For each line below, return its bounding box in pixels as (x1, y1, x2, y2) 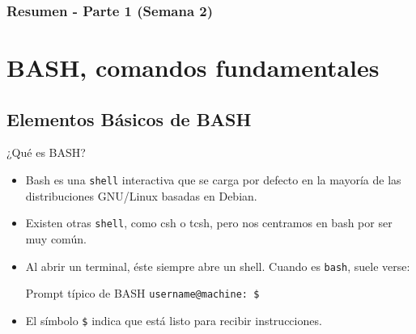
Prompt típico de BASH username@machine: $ (25, 285, 260, 302)
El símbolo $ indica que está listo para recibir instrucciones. (25, 311, 322, 328)
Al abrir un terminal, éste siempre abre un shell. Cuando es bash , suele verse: (25, 257, 410, 274)
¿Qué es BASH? (6, 144, 86, 161)
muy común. (25, 230, 87, 247)
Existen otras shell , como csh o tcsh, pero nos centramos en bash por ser (25, 214, 393, 231)
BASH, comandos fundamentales (6, 51, 380, 84)
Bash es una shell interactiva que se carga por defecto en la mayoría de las (25, 171, 401, 188)
